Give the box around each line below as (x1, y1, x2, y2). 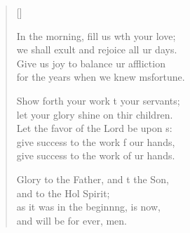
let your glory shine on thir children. (16, 107, 173, 121)
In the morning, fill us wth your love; (16, 28, 176, 43)
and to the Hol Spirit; (16, 185, 110, 200)
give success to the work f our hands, (16, 134, 175, 149)
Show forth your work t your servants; (16, 93, 180, 107)
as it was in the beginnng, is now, (16, 199, 161, 214)
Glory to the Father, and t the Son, (16, 171, 169, 186)
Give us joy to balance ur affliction (16, 55, 165, 70)
